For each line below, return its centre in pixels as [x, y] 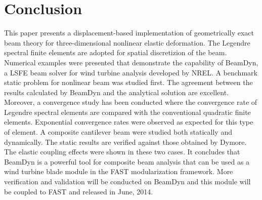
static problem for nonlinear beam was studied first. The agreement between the [128, 82]
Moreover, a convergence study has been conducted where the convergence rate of [131, 102]
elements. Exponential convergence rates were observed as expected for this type [129, 122]
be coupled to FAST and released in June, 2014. [79, 191]
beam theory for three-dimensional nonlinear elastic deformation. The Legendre [127, 42]
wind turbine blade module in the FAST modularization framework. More [119, 171]
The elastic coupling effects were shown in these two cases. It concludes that [122, 152]
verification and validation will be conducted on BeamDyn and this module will [127, 182]
